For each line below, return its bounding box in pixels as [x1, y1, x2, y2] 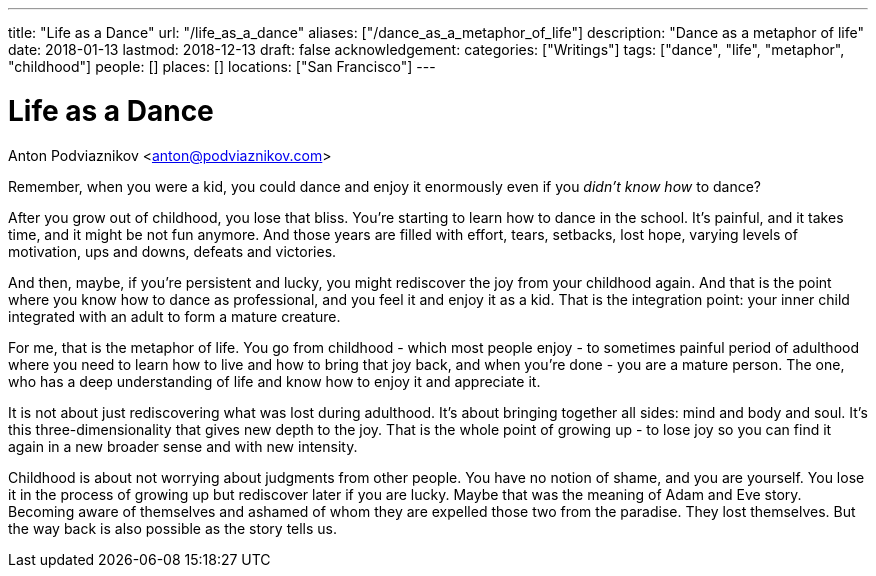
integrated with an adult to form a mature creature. [8, 307, 341, 325]
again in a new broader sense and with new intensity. [8, 437, 358, 455]
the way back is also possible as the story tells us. [8, 519, 338, 537]
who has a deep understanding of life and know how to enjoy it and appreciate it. [8, 372, 541, 390]
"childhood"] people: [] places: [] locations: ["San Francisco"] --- [8, 58, 436, 75]
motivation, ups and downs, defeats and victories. [8, 242, 337, 260]
